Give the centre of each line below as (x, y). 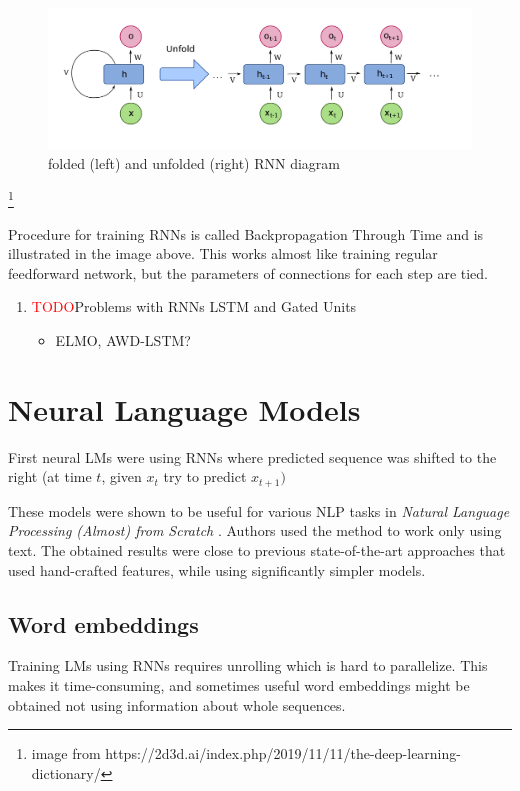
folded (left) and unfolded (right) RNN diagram (194, 162)
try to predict (205, 476)
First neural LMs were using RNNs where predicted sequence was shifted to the (252, 456)
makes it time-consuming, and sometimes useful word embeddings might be (239, 684)
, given (121, 476)
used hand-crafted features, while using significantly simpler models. (217, 569)
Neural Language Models (184, 408)
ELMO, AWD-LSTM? (123, 340)
